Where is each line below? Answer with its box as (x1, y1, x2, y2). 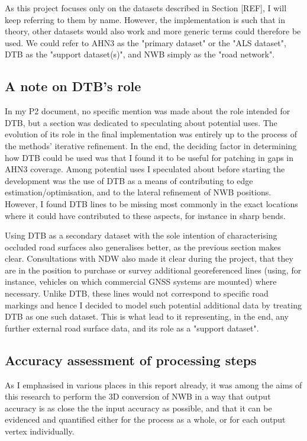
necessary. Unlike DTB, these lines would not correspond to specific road (5, 287, 269, 300)
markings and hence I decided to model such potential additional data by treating (5, 298, 302, 311)
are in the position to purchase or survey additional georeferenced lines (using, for (5, 263, 302, 276)
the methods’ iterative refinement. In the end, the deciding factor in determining (5, 139, 297, 152)
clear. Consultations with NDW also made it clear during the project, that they (5, 252, 293, 265)
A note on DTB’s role (5, 77, 141, 95)
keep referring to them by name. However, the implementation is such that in (5, 13, 285, 25)
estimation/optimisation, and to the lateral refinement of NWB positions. (5, 186, 272, 198)
